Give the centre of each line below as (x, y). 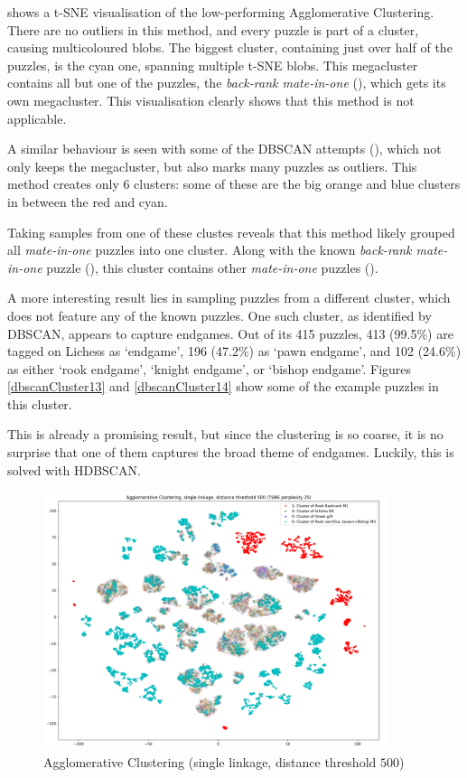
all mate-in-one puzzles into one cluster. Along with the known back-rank (210, 250)
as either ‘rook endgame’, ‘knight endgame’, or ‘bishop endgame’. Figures (210, 368)
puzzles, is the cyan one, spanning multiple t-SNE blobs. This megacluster (213, 65)
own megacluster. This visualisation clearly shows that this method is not (211, 100)
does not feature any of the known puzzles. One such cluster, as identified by (219, 315)
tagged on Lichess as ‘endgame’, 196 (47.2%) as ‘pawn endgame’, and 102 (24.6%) (234, 351)
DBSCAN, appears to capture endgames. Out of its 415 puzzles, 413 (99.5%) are (230, 333)
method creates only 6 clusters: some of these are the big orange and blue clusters (234, 184)
